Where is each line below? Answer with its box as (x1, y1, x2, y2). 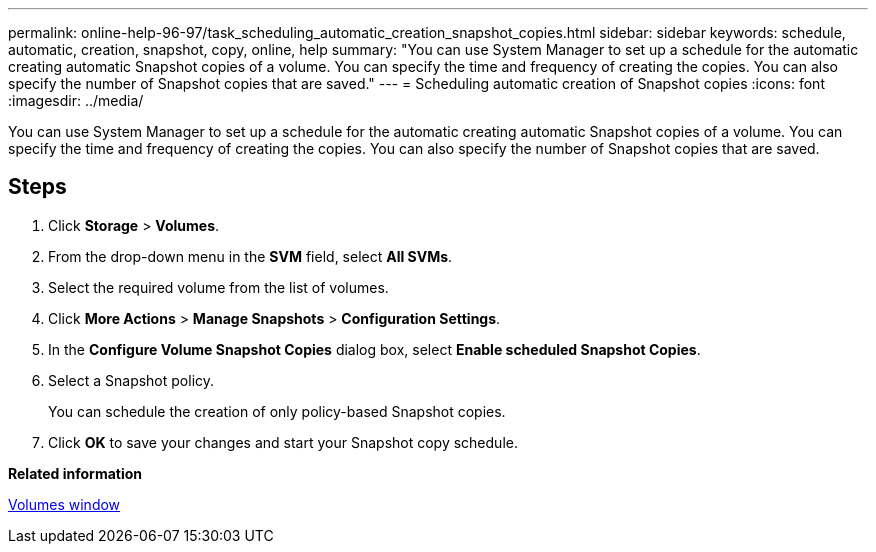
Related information (8, 464, 143, 482)
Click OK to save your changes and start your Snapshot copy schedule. (48, 433, 518, 451)
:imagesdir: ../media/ (8, 92, 144, 109)
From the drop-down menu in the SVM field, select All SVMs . (48, 247, 453, 265)
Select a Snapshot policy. (48, 371, 215, 389)
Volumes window (8, 495, 121, 513)
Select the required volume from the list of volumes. (48, 278, 389, 296)
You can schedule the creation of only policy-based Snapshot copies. (48, 402, 506, 420)
